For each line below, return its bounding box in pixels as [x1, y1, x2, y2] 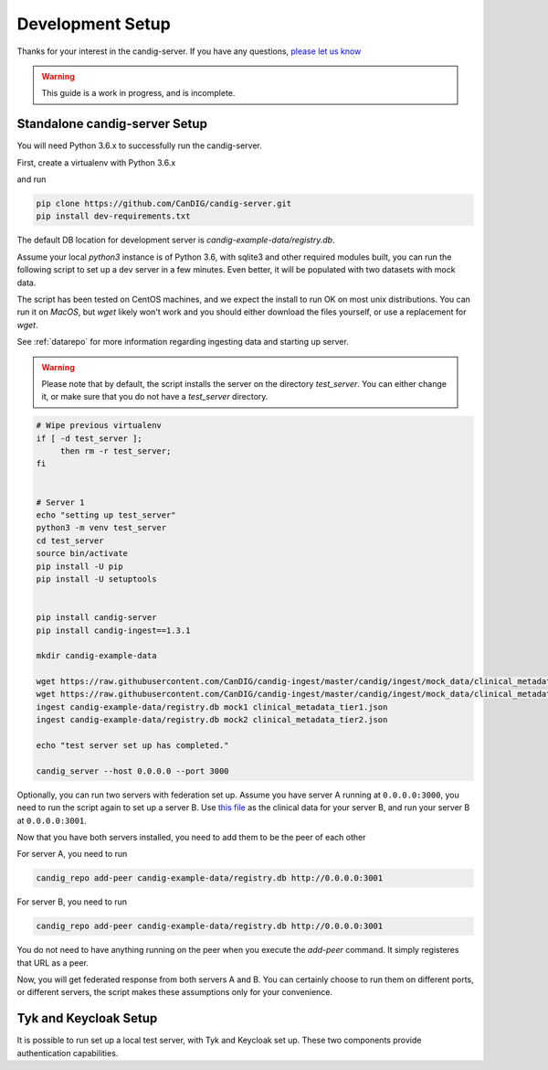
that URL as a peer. [16, 957, 89, 968]
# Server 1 [36, 497, 85, 508]
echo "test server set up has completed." [36, 741, 229, 751]
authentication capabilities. [16, 1047, 119, 1058]
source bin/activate [36, 549, 128, 559]
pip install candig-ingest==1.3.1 [36, 625, 191, 636]
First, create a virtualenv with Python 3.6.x [16, 156, 176, 168]
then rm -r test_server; [59, 446, 172, 456]
